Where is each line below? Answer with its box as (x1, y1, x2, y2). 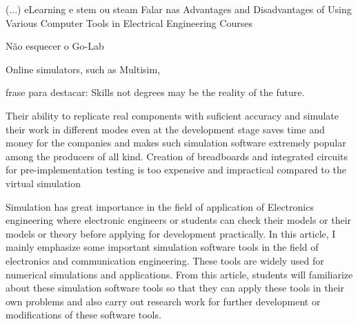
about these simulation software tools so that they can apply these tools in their (6, 280, 344, 295)
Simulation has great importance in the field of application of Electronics (6, 199, 314, 213)
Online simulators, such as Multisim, (6, 61, 161, 76)
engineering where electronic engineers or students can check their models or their (6, 213, 352, 227)
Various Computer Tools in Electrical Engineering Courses (6, 15, 252, 30)
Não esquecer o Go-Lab (6, 39, 104, 53)
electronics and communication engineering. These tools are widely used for (6, 253, 324, 267)
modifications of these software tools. (6, 307, 161, 322)
